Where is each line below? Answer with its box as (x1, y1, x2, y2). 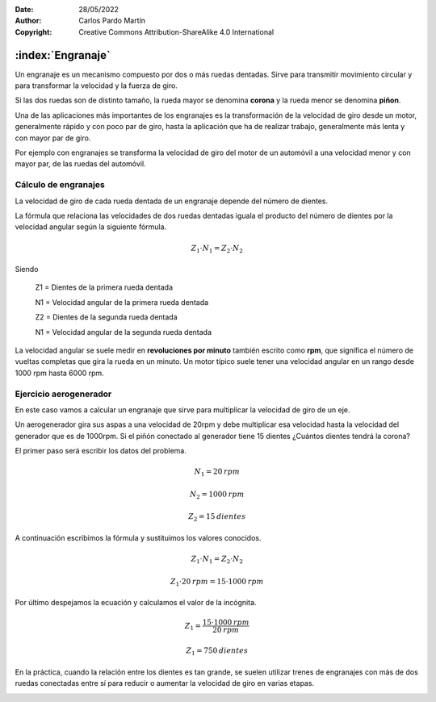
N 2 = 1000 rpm (190, 489, 245, 500)
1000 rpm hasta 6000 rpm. (15, 368, 104, 378)
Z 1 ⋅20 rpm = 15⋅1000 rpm (170, 577, 264, 588)
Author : (15, 16, 42, 26)
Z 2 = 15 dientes (188, 512, 246, 524)
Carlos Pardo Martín (78, 16, 145, 26)
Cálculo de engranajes (15, 179, 105, 190)
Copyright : (15, 27, 52, 36)
